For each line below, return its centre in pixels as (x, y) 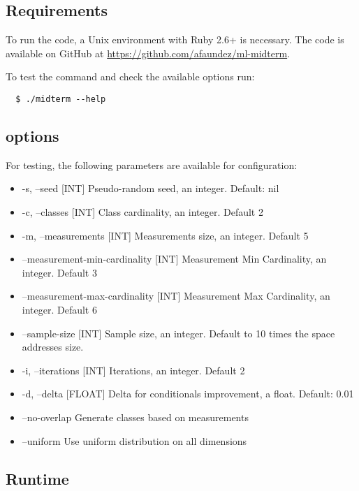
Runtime (37, 478)
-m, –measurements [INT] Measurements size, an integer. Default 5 (165, 235)
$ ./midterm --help (61, 99)
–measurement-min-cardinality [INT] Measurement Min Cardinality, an (174, 259)
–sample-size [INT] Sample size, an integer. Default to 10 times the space (178, 333)
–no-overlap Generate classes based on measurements (135, 417)
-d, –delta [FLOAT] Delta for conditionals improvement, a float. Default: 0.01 (188, 394)
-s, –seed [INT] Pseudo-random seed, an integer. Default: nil (151, 188)
